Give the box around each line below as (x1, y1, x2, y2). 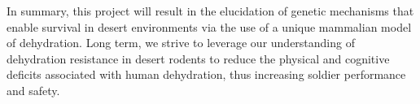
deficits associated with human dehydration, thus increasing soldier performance (7, 66, 406, 83)
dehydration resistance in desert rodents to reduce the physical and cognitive (7, 50, 390, 67)
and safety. (7, 81, 60, 98)
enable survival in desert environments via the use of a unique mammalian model (7, 18, 412, 35)
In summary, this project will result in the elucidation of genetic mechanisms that (7, 2, 414, 19)
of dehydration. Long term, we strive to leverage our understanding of (7, 34, 355, 51)
